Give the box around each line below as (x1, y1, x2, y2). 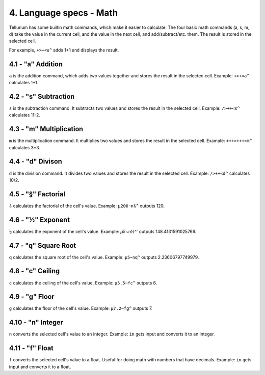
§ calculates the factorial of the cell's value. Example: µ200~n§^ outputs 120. (9, 203, 165, 209)
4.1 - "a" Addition (9, 60, 63, 68)
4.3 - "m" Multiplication (9, 125, 83, 133)
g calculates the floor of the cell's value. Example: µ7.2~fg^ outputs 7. (9, 305, 153, 311)
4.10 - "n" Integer (9, 318, 63, 327)
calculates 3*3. (9, 144, 40, 150)
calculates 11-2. (9, 112, 40, 118)
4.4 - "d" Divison (9, 157, 62, 166)
